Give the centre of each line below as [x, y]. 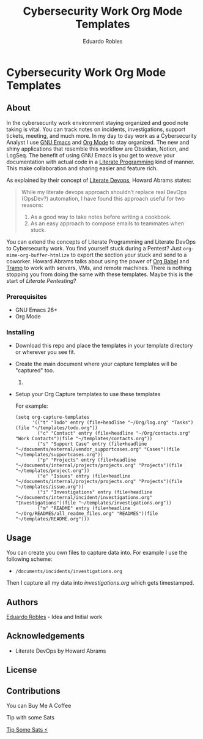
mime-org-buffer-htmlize [38, 255]
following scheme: [30, 559]
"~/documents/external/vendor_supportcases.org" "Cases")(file [98, 449]
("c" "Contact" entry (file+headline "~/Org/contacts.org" [114, 433]
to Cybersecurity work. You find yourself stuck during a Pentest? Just [94, 248]
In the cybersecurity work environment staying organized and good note [98, 122]
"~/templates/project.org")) [52, 471]
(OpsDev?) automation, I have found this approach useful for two [103, 198]
